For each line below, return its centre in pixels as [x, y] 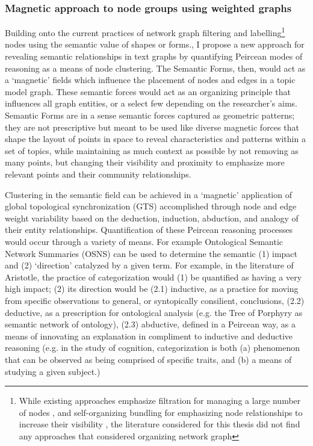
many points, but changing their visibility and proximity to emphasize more [145, 162]
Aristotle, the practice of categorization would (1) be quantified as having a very [153, 277]
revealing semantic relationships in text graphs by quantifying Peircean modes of [154, 56]
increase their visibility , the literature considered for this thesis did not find [160, 424]
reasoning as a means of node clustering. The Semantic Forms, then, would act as [155, 68]
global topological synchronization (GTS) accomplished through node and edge [151, 206]
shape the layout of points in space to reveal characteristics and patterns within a [155, 139]
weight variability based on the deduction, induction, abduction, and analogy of [152, 218]
